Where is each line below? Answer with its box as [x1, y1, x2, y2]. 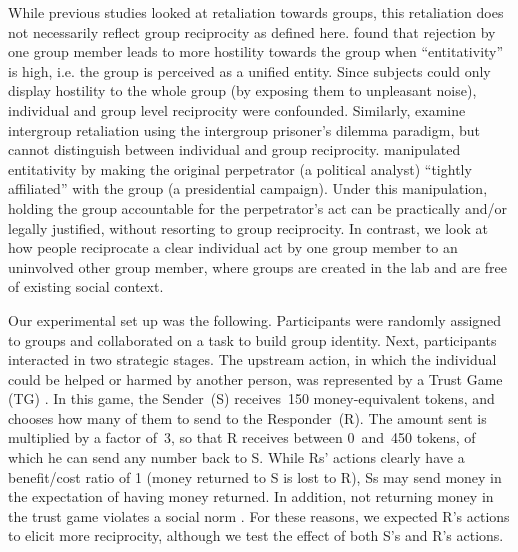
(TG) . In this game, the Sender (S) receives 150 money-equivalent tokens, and [8, 388, 495, 409]
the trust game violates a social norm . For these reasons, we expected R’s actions [8, 505, 510, 526]
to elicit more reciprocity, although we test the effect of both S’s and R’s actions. [8, 525, 504, 546]
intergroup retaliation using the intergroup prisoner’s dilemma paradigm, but [8, 119, 480, 140]
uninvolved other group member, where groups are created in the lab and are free [8, 256, 507, 277]
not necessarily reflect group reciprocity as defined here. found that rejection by [8, 21, 496, 42]
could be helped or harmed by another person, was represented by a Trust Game [8, 368, 503, 389]
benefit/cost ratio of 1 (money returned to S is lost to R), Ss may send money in [8, 466, 502, 487]
